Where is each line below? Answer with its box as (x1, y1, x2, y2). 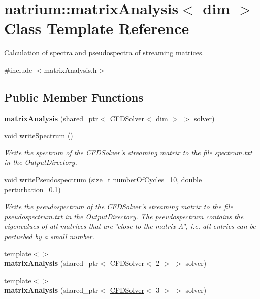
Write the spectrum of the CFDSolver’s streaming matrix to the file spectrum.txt (4, 147, 252, 157)
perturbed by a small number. (4, 231, 94, 242)
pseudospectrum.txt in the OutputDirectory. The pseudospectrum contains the (4, 211, 244, 221)
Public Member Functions (4, 89, 143, 105)
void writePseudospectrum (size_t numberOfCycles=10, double (4, 174, 202, 185)
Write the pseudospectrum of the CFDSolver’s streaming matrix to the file (4, 201, 233, 212)
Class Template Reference (4, 18, 189, 39)
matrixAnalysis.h (44, 64, 97, 75)
